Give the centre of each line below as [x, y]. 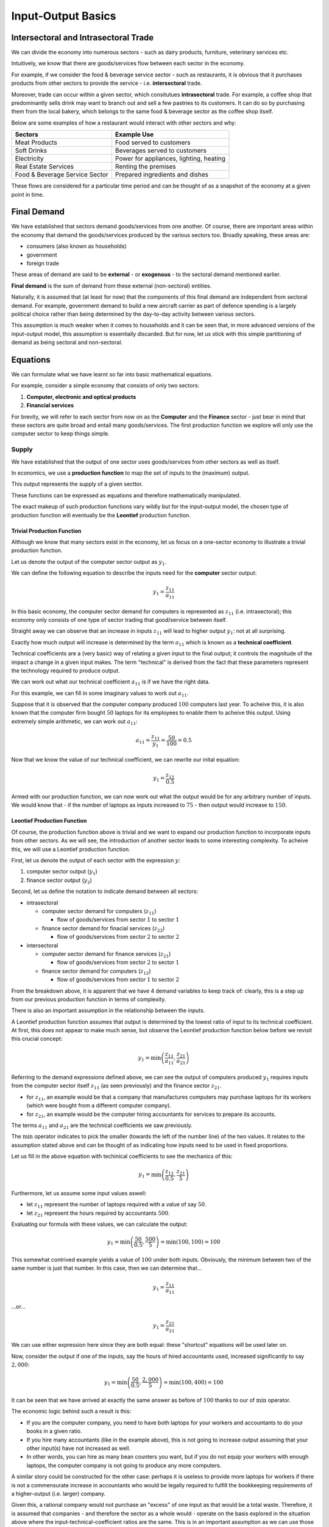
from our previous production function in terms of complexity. [89, 999]
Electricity [29, 159]
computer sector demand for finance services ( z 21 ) [106, 954]
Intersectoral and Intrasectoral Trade [83, 38]
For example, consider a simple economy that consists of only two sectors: [105, 385]
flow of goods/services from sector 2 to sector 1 [118, 963]
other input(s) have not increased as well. [79, 1448]
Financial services [50, 406]
